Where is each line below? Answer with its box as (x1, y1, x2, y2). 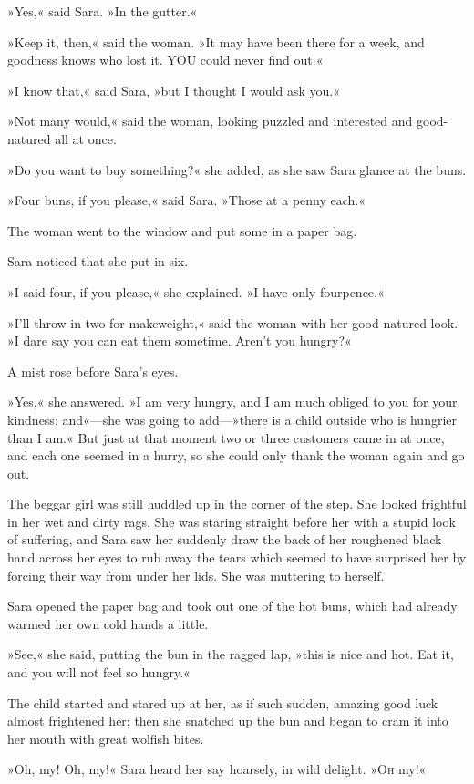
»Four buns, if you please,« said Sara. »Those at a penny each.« (7, 191, 366, 210)
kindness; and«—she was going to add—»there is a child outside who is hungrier (7, 409, 458, 428)
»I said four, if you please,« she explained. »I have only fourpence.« (7, 282, 385, 301)
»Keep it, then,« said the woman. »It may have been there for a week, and (7, 32, 425, 51)
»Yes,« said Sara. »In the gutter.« (7, 2, 198, 20)
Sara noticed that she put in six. (7, 252, 189, 271)
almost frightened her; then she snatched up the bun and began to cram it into (7, 711, 448, 730)
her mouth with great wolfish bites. (7, 728, 204, 748)
